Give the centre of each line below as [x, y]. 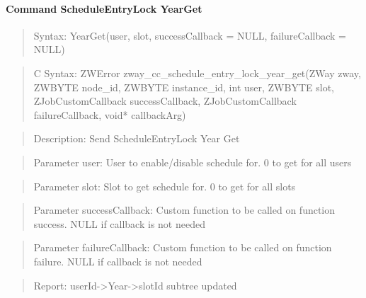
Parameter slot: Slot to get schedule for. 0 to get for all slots [165, 186]
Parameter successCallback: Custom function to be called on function [184, 210]
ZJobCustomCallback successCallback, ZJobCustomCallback [165, 101]
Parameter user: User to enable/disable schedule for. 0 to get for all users [193, 162]
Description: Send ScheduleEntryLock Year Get [137, 138]
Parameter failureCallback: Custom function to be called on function [183, 247]
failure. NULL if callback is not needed [118, 261]
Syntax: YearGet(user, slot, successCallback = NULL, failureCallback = [190, 35]
